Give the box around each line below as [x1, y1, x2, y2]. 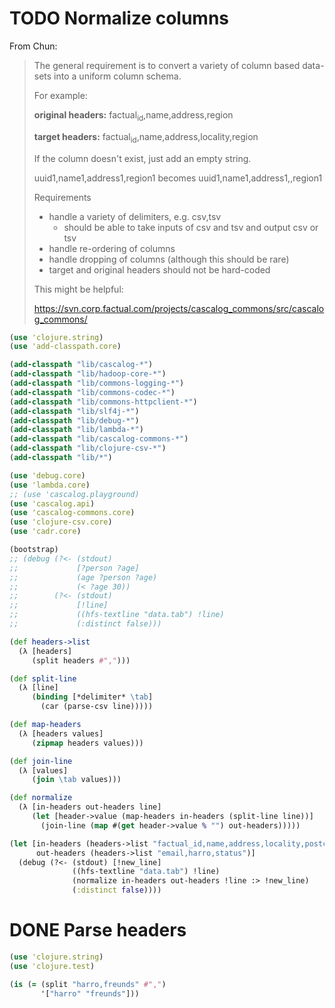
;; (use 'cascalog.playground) [9, 489, 140, 499]
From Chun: [9, 40, 58, 52]
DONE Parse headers [9, 919, 187, 942]
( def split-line [9, 673, 77, 684]
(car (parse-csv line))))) [40, 702, 154, 712]
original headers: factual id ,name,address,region [33, 108, 234, 123]
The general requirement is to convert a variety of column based [33, 59, 301, 71]
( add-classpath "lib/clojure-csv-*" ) [9, 443, 167, 454]
